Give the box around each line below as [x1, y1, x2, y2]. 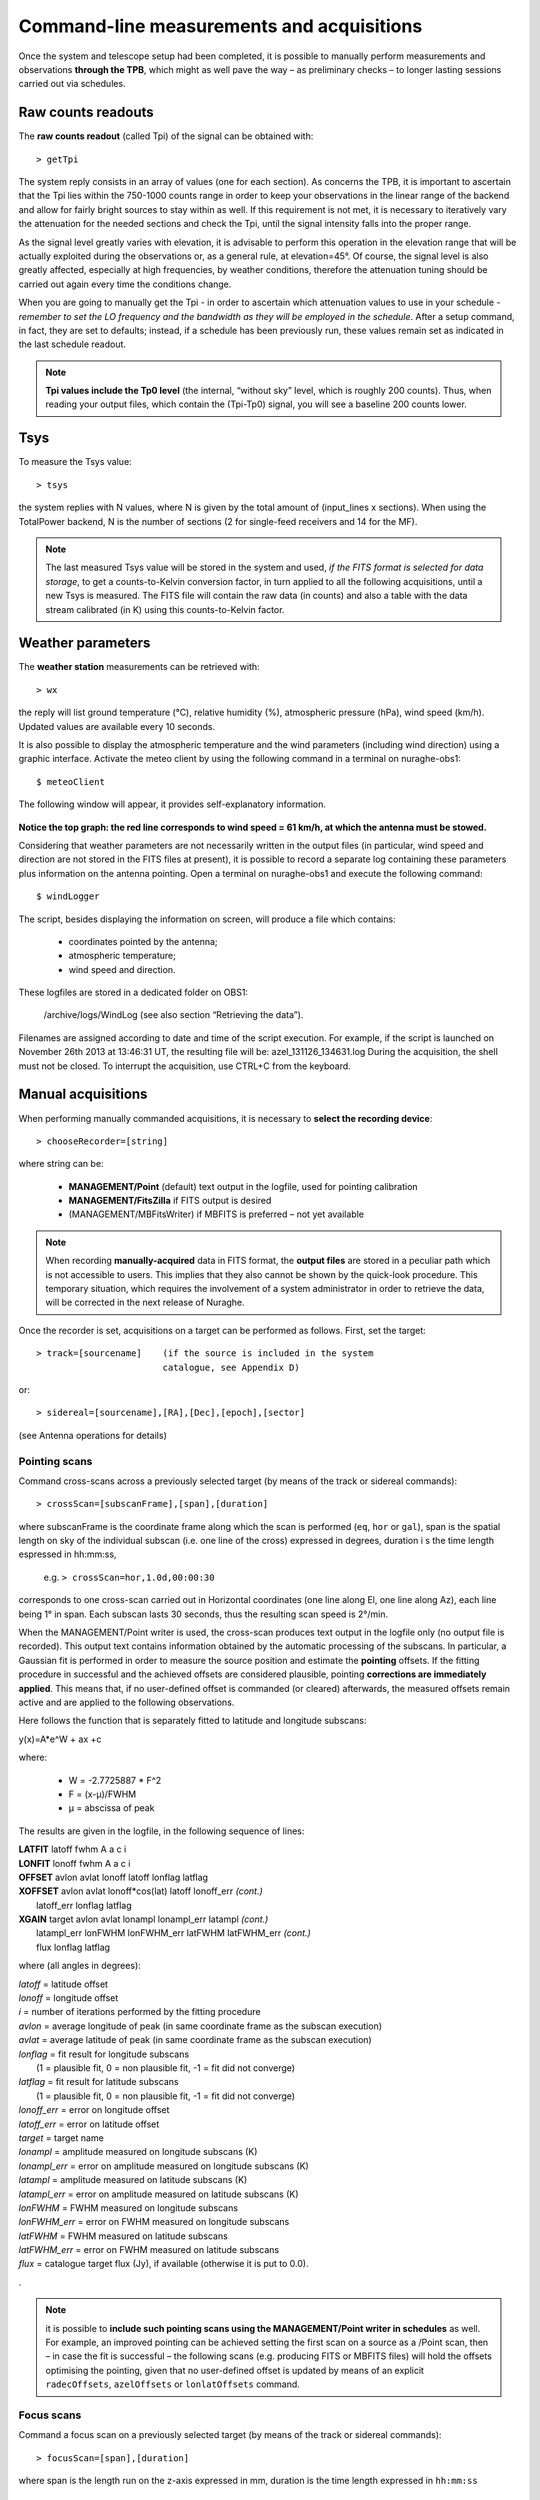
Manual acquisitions [18, 1086, 148, 1103]
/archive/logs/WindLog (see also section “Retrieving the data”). [43, 1009, 304, 1021]
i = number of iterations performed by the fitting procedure [18, 2006, 261, 2018]
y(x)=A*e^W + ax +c [18, 1733, 102, 1745]
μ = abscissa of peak [68, 1802, 155, 1814]
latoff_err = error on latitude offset [18, 2118, 160, 2130]
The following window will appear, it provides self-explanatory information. [18, 798, 327, 810]
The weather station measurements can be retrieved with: [18, 661, 260, 673]
